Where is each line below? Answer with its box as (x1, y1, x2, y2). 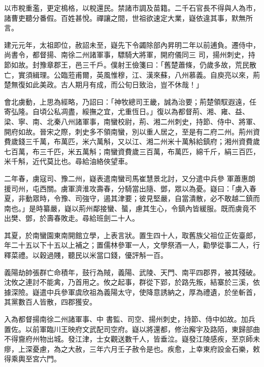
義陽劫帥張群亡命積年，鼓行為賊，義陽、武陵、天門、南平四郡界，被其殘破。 (4, 266, 260, 277)
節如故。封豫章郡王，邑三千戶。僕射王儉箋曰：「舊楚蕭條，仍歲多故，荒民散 (4, 59, 256, 70)
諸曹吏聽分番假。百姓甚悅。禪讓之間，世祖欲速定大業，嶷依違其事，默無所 (4, 12, 253, 23)
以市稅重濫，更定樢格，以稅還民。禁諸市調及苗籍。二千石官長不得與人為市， (4, 3, 260, 13)
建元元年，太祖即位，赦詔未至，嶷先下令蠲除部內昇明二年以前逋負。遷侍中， (4, 39, 260, 50)
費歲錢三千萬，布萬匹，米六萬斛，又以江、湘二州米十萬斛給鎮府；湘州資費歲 (4, 136, 260, 147)
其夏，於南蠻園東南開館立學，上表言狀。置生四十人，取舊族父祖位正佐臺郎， (4, 229, 260, 240)
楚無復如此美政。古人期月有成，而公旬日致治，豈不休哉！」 (4, 79, 203, 90)
